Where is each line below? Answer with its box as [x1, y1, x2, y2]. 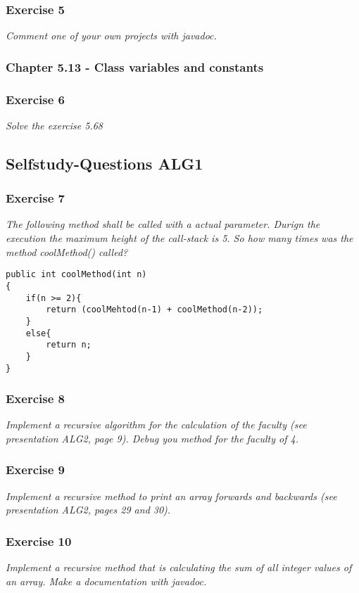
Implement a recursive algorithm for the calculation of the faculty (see [6, 417, 307, 432]
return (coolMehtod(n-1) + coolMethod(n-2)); [46, 305, 263, 315]
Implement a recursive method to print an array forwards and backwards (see [6, 488, 337, 503]
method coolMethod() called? [6, 244, 128, 259]
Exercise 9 [6, 461, 65, 478]
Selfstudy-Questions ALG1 [6, 152, 203, 174]
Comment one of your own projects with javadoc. [6, 28, 217, 43]
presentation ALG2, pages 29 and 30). [6, 502, 171, 517]
